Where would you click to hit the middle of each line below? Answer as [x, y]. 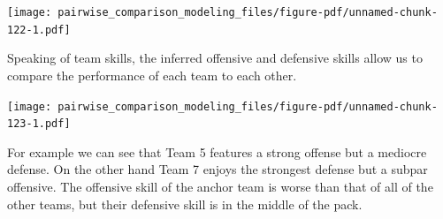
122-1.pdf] [39, 30]
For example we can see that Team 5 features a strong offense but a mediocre [217, 151]
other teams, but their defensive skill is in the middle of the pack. [185, 204]
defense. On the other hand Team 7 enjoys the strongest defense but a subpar [218, 169]
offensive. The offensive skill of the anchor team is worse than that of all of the [220, 186]
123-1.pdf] [39, 124]
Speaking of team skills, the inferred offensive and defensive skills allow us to [215, 58]
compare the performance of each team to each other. [152, 75]
